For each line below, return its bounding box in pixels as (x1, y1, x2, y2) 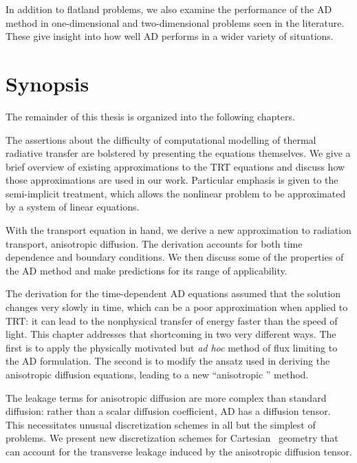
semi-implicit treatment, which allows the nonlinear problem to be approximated (6, 186, 346, 200)
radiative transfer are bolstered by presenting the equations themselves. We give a (6, 146, 351, 160)
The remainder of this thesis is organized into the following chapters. (6, 109, 295, 123)
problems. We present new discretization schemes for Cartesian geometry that (6, 431, 338, 445)
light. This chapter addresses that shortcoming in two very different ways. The (6, 327, 336, 341)
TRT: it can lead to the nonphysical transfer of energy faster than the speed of (6, 313, 338, 327)
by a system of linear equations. (6, 200, 140, 214)
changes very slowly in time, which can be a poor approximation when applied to (6, 300, 348, 314)
